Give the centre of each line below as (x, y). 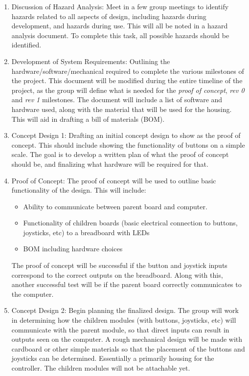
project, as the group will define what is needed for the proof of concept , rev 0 (128, 90)
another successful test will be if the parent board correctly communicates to (126, 284)
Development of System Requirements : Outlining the (91, 61)
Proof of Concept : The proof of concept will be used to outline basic (114, 180)
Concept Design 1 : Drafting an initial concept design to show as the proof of (126, 135)
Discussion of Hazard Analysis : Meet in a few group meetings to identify (120, 6)
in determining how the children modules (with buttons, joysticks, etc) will (124, 320)
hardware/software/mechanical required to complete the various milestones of (128, 71)
